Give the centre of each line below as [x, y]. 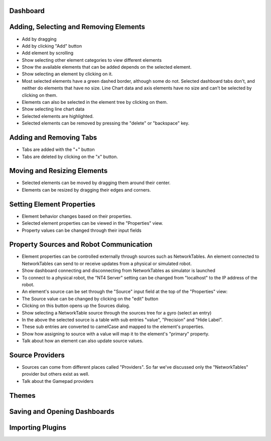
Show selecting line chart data [53, 109]
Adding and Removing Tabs [53, 138]
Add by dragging [39, 39]
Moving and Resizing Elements [58, 171]
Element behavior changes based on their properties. [77, 216]
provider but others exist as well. [56, 374]
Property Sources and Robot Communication [81, 245]
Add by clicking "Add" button [52, 46]
